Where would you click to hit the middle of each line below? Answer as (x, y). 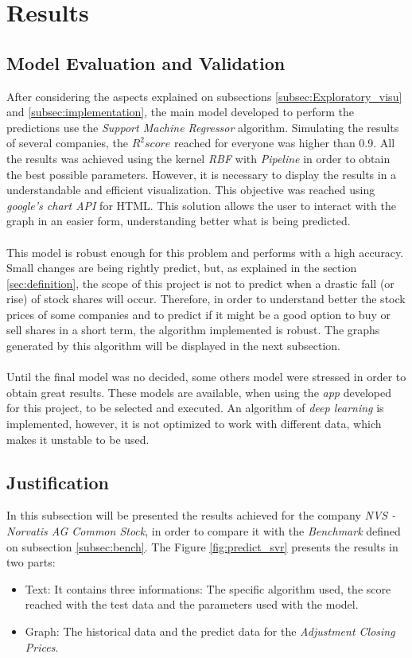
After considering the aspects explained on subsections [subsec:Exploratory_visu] (204, 96)
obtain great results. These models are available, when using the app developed (199, 392)
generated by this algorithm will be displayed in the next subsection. (174, 346)
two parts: (31, 562)
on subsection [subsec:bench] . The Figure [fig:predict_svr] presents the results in (202, 546)
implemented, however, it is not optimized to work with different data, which (194, 424)
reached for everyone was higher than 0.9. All (284, 143)
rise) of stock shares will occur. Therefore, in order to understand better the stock (206, 299)
